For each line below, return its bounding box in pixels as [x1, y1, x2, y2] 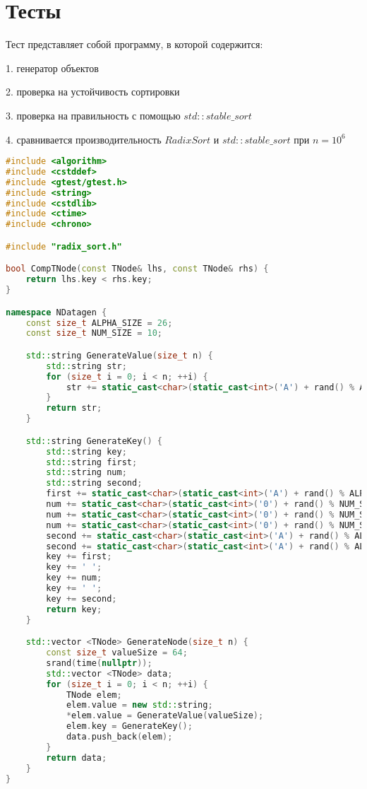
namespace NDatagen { [6, 307, 107, 317]
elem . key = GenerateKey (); [66, 721, 193, 732]
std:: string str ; [46, 361, 127, 371]
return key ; [46, 604, 102, 614]
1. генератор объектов [6, 60, 99, 75]
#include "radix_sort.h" [6, 241, 122, 252]
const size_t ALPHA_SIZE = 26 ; [25, 317, 173, 328]
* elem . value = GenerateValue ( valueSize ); [66, 711, 264, 721]
